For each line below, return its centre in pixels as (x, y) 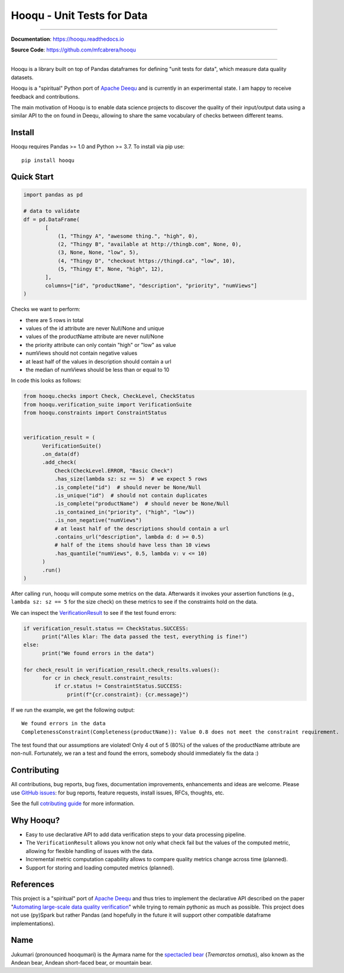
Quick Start (32, 177)
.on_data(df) (61, 454)
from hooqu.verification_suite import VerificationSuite (108, 404)
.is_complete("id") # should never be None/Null (128, 487)
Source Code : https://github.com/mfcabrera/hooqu (73, 50)
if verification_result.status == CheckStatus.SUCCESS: (106, 628)
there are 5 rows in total (55, 320)
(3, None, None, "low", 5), (98, 252)
